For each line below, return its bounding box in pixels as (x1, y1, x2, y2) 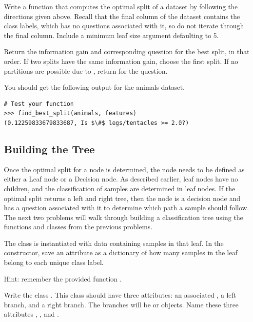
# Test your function (4, 100, 74, 107)
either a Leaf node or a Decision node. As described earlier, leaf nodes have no (4, 174, 238, 184)
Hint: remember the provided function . (4, 273, 122, 283)
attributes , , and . (4, 309, 59, 319)
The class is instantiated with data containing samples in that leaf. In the (4, 238, 224, 248)
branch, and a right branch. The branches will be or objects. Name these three (4, 299, 239, 309)
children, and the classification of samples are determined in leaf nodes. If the (4, 183, 235, 193)
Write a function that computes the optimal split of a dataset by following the (4, 1, 238, 11)
